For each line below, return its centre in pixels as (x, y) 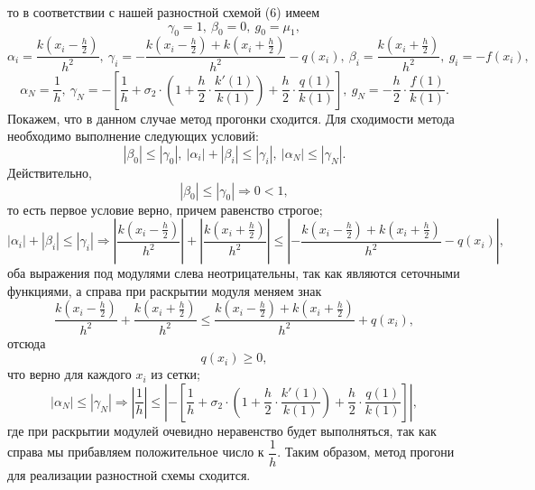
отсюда (27, 342)
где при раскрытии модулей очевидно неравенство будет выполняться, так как (222, 430)
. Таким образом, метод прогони (366, 452)
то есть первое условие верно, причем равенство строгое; (165, 209)
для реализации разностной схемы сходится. (129, 474)
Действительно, (50, 172)
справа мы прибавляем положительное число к (136, 452)
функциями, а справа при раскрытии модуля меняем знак (165, 290)
